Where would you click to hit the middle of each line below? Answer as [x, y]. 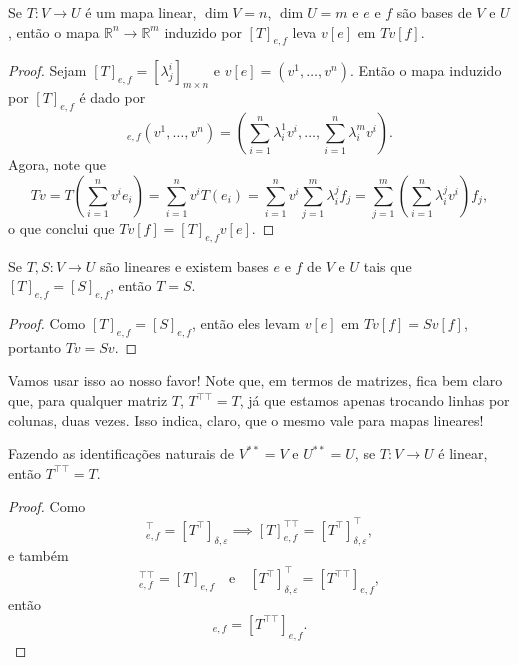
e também [38, 555]
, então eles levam [246, 323]
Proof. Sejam [47, 70]
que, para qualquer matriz [88, 400]
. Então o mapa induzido [425, 70]
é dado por [112, 97]
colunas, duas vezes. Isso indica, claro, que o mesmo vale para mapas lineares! [246, 419]
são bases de [434, 12]
